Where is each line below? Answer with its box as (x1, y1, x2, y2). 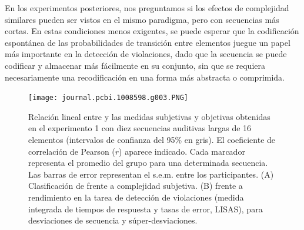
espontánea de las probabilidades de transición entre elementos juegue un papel (5, 36, 290, 48)
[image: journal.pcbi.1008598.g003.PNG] (28, 94, 189, 102)
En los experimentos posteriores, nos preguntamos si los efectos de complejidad (5, 2, 289, 14)
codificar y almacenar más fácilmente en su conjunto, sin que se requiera (5, 59, 265, 71)
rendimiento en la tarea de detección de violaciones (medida (28, 191, 244, 203)
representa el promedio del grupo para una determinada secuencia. (28, 156, 268, 169)
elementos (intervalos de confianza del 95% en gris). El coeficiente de (28, 134, 276, 145)
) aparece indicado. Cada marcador (119, 145, 245, 157)
